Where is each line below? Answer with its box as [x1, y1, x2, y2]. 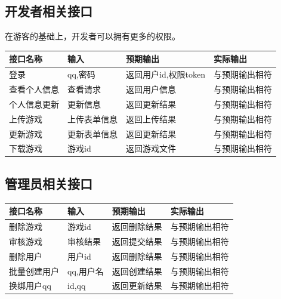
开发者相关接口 [5, 2, 92, 20]
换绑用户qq [9, 279, 51, 292]
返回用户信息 [126, 82, 176, 95]
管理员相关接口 [5, 174, 92, 192]
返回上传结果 [126, 112, 176, 125]
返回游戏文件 [126, 142, 176, 155]
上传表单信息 [67, 112, 118, 125]
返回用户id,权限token [126, 68, 206, 81]
